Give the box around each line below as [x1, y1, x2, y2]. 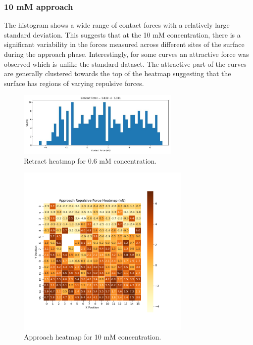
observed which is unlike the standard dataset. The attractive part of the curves [4, 58, 247, 69]
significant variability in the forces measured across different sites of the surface [4, 39, 245, 49]
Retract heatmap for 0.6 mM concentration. [24, 155, 157, 166]
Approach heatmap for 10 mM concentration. [24, 331, 161, 342]
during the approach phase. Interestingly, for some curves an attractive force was [4, 49, 249, 59]
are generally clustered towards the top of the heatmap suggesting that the [4, 68, 231, 79]
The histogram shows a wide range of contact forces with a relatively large [4, 20, 230, 30]
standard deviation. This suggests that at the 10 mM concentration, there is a [4, 29, 241, 40]
